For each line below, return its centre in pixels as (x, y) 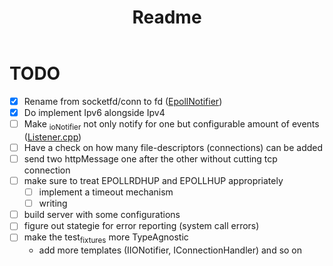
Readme (167, 17)
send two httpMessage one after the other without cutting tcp (150, 158)
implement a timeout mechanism (106, 192)
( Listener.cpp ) (52, 137)
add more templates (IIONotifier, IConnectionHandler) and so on (170, 250)
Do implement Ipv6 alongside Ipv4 (94, 112)
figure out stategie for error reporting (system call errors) (141, 226)
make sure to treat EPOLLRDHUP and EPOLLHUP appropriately (153, 180)
